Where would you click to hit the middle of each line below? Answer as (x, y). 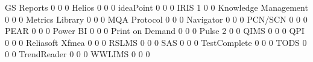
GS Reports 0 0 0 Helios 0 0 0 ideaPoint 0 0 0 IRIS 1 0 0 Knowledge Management (156, 7)
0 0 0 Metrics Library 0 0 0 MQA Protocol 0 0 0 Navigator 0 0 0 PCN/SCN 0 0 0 (156, 19)
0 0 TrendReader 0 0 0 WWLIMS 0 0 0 (77, 54)
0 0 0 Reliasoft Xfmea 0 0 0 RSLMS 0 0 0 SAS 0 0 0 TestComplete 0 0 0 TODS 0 (156, 42)
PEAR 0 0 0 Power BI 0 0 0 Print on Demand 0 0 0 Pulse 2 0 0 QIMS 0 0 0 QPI (155, 31)
